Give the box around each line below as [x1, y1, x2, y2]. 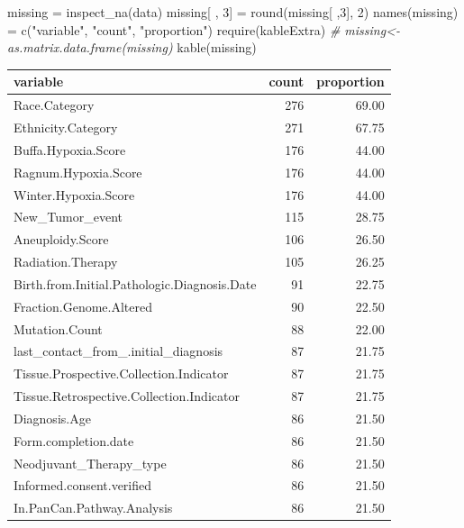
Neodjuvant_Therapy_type [14, 453, 167, 472]
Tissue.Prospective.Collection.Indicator [14, 364, 229, 383]
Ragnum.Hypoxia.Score [14, 162, 142, 181]
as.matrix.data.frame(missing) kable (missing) [7, 38, 257, 57]
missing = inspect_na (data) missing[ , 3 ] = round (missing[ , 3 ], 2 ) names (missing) [7, 3, 459, 21]
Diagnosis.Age [14, 408, 91, 427]
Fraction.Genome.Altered [14, 296, 152, 315]
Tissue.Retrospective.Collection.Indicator [14, 387, 240, 405]
